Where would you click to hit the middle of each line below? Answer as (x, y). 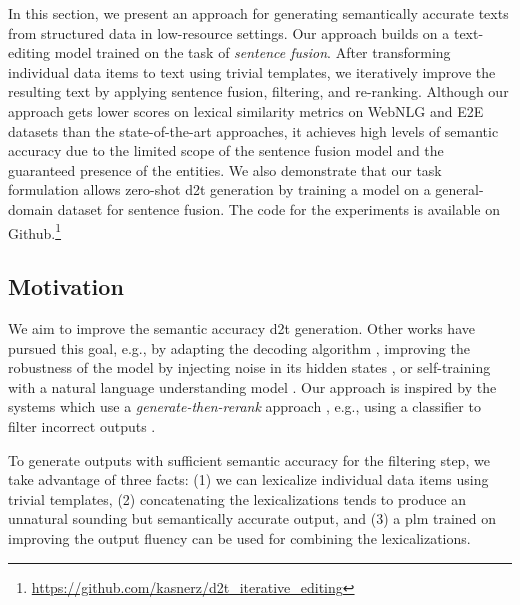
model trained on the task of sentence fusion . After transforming (252, 52)
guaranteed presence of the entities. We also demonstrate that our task (225, 169)
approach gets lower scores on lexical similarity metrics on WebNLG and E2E (246, 110)
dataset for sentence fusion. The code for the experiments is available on (279, 208)
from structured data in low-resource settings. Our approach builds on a (229, 32)
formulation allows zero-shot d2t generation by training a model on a (219, 189)
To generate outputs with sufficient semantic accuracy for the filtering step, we (249, 459)
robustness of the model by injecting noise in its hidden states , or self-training (249, 367)
